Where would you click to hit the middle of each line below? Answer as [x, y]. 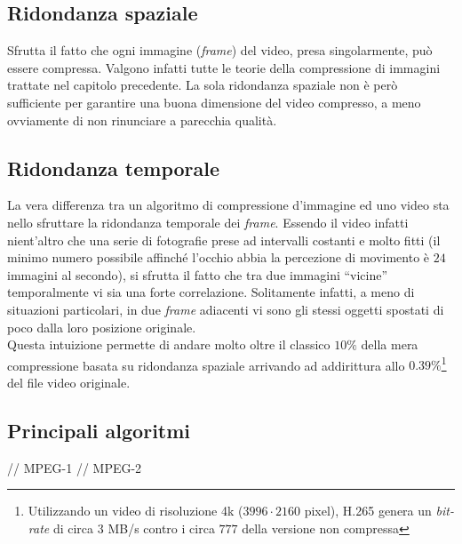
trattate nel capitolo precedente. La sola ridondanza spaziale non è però [203, 85]
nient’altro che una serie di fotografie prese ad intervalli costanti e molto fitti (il [224, 240]
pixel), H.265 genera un [368, 511]
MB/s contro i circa [161, 528]
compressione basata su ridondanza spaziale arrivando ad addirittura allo [206, 365]
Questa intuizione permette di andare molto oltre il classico [169, 344]
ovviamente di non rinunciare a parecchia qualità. [142, 120]
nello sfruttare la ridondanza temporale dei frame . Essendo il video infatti [208, 222]
